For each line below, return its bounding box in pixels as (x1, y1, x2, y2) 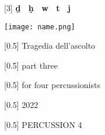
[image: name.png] (4, 22, 75, 31)
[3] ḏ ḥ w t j (4, 2, 71, 14)
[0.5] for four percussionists (4, 79, 100, 91)
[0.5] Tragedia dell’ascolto (4, 39, 96, 52)
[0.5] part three (4, 59, 58, 71)
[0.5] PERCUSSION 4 (4, 118, 82, 130)
